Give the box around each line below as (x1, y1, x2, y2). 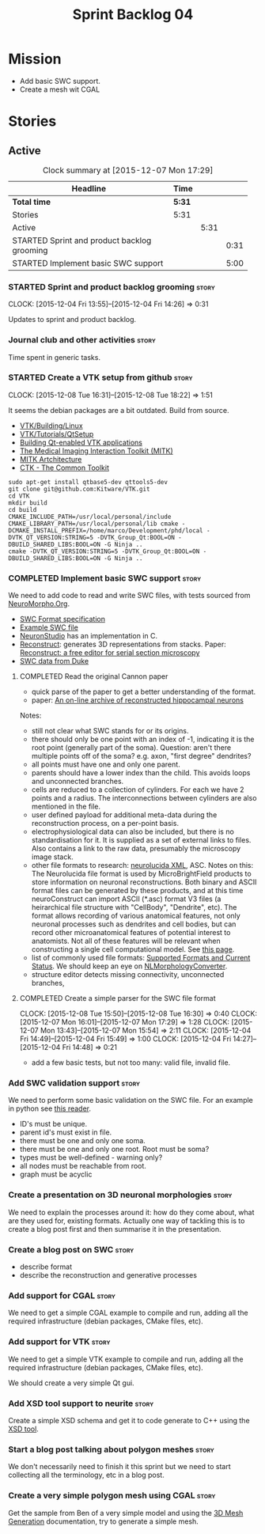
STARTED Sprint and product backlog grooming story (8, 281, 215, 292)
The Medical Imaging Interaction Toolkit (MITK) (19, 445, 174, 456)
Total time (12, 196, 51, 207)
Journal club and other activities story (8, 335, 156, 346)
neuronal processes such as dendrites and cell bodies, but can (31, 919, 237, 929)
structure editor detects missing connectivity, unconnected (31, 970, 225, 979)
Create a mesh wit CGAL (19, 85, 100, 94)
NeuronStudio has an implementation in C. (19, 631, 158, 641)
